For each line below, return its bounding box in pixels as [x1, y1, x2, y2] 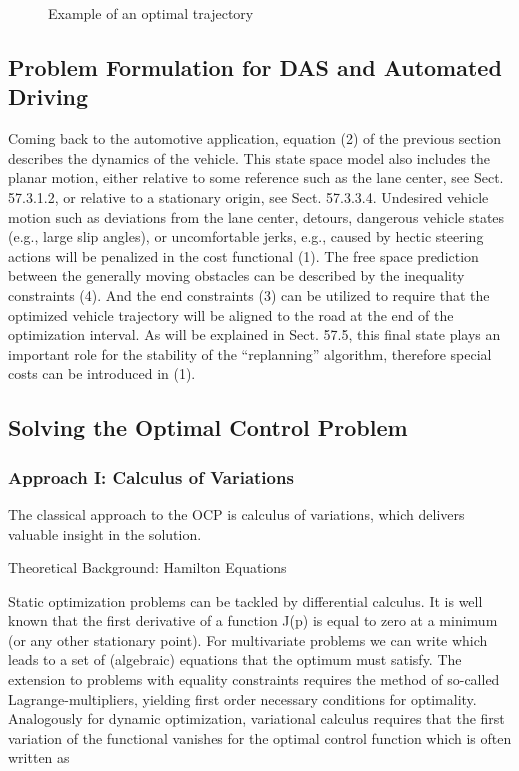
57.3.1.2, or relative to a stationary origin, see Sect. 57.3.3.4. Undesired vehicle [8, 186, 489, 207]
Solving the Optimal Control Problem [8, 412, 408, 443]
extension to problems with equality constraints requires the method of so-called [8, 669, 500, 690]
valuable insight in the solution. [8, 523, 202, 544]
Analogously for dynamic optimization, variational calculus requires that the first [8, 708, 505, 729]
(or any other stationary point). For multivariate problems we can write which [8, 629, 488, 650]
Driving [8, 81, 89, 112]
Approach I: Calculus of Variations [8, 464, 294, 489]
